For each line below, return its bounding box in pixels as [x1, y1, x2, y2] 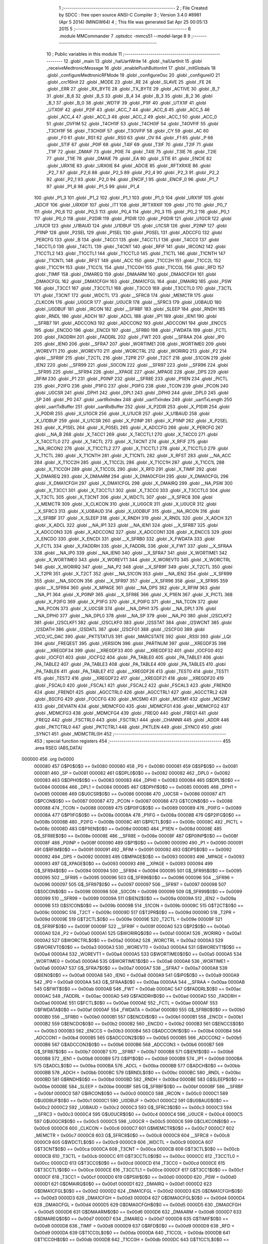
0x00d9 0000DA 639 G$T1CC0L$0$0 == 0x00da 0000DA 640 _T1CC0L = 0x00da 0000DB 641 [34, 1230, 230, 1236]
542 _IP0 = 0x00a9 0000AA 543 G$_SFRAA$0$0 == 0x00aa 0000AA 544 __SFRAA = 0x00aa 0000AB [34, 979, 245, 985]
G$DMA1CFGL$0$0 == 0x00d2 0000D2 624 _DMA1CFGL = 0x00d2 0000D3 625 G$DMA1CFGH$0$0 [34, 1188, 243, 1194]
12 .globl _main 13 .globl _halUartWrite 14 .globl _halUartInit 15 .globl [64, 58, 202, 64]
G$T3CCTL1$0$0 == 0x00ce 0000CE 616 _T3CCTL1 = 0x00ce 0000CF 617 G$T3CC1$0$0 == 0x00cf [34, 1167, 244, 1173]
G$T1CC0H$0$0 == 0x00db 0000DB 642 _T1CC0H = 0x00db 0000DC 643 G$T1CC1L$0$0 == [34, 1237, 229, 1243]
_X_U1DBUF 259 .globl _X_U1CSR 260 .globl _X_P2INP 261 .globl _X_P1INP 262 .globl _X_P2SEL [34, 417, 228, 423]
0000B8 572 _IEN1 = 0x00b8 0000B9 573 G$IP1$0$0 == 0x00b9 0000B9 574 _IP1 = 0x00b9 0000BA [34, 1055, 243, 1062]
